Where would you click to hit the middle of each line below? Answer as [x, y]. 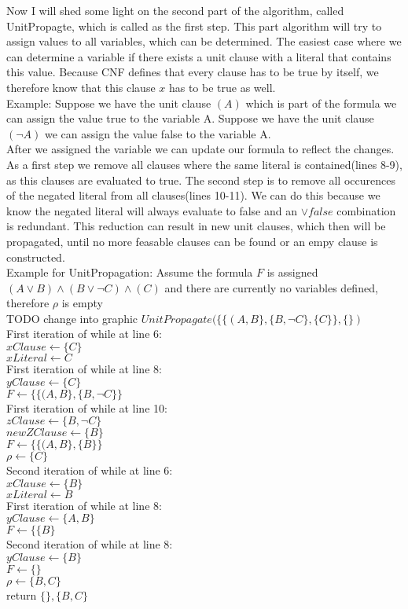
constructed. [36, 257]
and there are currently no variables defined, [271, 287]
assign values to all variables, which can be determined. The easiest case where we [204, 41]
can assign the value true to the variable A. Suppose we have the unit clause [190, 118]
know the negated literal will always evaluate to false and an [152, 210]
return [22, 595]
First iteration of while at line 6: [84, 334]
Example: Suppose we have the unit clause [109, 103]
